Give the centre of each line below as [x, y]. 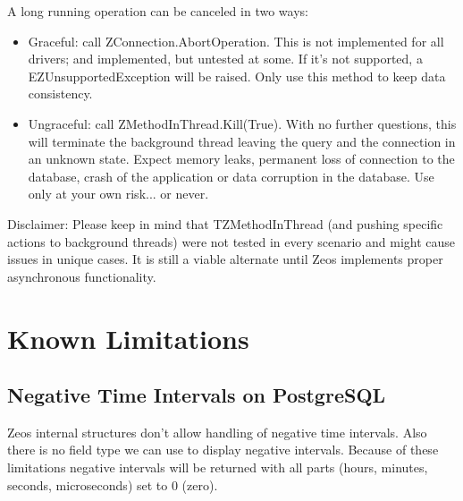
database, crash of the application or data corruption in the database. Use [231, 176]
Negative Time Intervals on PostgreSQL [197, 395]
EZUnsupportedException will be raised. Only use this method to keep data [237, 76]
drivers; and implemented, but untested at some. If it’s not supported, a [225, 59]
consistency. [60, 93]
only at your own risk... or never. [118, 194]
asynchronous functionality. [82, 276]
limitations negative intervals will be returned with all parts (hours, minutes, [218, 467]
